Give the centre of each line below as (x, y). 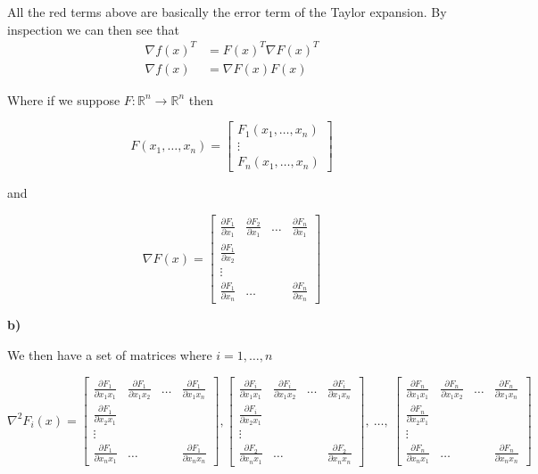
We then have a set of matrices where (110, 355)
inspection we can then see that (94, 29)
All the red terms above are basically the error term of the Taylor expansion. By (227, 12)
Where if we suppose (64, 99)
